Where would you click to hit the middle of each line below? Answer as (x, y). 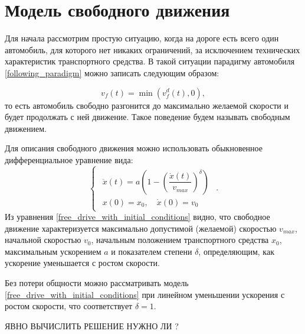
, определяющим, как (236, 251)
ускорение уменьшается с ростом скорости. (82, 263)
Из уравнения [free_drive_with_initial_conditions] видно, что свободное (137, 217)
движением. (26, 128)
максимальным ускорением (53, 251)
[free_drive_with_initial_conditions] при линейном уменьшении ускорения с (145, 294)
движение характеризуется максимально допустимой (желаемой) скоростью (141, 228)
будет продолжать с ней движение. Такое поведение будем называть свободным (147, 117)
